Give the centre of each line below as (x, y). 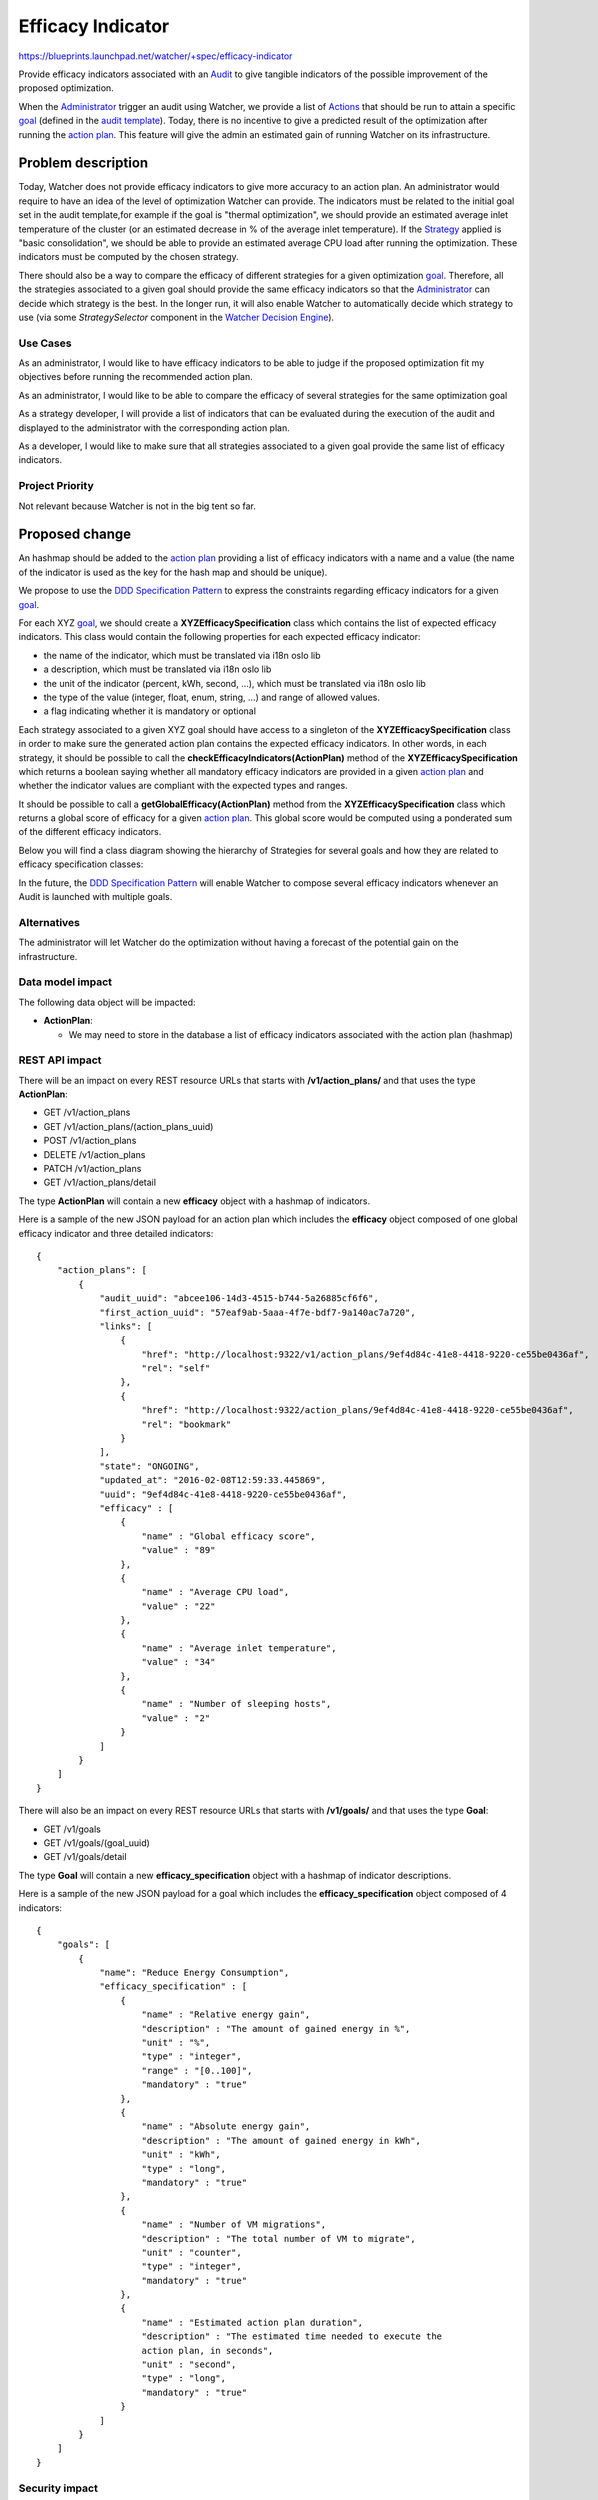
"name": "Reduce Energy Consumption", (194, 1973)
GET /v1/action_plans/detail (100, 1182)
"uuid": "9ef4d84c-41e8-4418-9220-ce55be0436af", (223, 1494)
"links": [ (126, 1326)
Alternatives (49, 922)
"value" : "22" (178, 1606)
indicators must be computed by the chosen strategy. (128, 257)
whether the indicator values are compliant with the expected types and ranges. (183, 786)
